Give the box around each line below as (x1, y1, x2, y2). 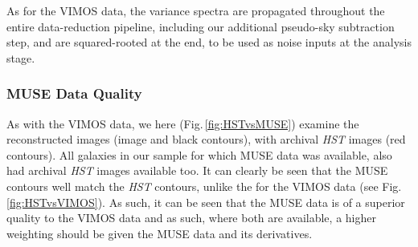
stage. (6, 49, 35, 66)
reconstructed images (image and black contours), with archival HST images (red (6, 131, 406, 148)
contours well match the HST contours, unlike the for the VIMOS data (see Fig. (6, 177, 402, 194)
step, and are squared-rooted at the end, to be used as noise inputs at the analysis (6, 34, 412, 51)
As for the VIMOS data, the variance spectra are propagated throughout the (6, 2, 385, 18)
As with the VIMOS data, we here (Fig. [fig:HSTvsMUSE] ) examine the (6, 115, 359, 132)
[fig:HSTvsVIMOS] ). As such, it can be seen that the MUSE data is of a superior (6, 193, 405, 210)
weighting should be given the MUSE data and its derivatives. (6, 225, 313, 241)
